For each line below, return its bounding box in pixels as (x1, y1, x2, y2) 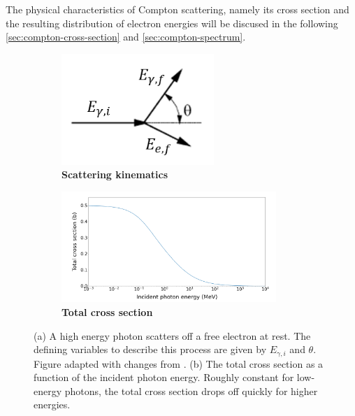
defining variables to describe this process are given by (34, 342, 267, 357)
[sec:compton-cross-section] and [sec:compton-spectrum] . (6, 29, 246, 44)
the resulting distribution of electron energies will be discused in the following (6, 15, 338, 30)
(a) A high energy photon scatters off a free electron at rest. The (34, 328, 311, 343)
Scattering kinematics (61, 167, 168, 182)
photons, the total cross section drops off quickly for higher (64, 383, 318, 398)
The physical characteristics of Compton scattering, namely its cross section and (6, 2, 349, 16)
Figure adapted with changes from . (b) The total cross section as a (34, 356, 324, 371)
